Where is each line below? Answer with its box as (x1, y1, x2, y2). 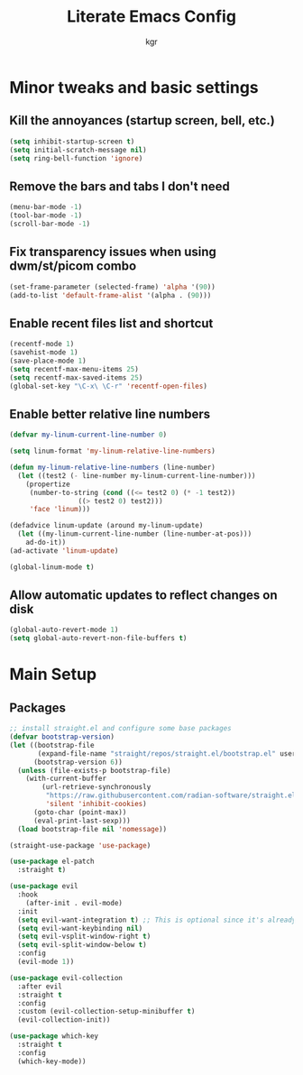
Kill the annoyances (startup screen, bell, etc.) (9, 113, 275, 128)
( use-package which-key (9, 1032, 99, 1041)
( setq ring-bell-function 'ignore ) (9, 153, 143, 163)
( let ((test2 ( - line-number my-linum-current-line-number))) (17, 471, 256, 480)
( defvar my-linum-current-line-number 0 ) (9, 430, 168, 439)
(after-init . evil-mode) (25, 898, 124, 907)
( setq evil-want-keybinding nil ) (17, 923, 143, 933)
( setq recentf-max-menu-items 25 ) (9, 364, 140, 373)
